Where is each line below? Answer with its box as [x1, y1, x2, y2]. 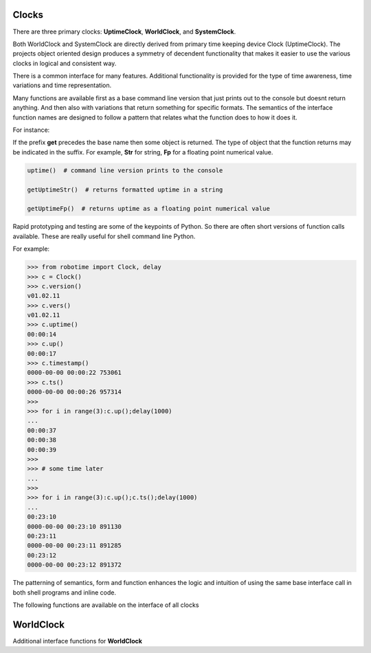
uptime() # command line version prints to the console [27, 166, 223, 174]
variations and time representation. [12, 81, 112, 89]
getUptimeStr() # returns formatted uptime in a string [27, 185, 223, 194]
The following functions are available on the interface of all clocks [12, 601, 199, 609]
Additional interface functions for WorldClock [12, 637, 142, 645]
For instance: [12, 126, 50, 134]
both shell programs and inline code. [12, 588, 117, 597]
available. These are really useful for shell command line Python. [12, 232, 196, 240]
